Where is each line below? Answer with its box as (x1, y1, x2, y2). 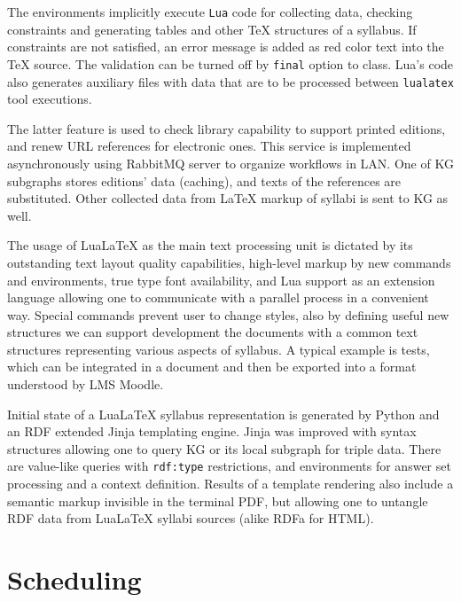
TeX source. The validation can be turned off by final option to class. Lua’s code (7, 54, 454, 73)
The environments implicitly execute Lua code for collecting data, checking (7, 3, 413, 20)
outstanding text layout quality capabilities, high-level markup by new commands (7, 253, 451, 271)
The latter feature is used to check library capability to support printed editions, (7, 119, 446, 137)
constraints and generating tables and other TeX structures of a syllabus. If (7, 20, 417, 38)
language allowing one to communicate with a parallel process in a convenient (7, 288, 429, 307)
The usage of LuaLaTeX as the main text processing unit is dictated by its (7, 236, 413, 254)
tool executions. (7, 90, 92, 108)
